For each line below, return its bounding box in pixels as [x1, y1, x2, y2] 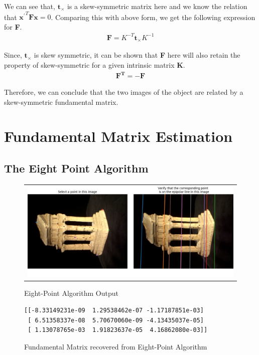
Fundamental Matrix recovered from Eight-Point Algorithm [24, 341, 207, 351]
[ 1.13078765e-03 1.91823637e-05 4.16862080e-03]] [28, 326, 208, 334]
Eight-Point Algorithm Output [24, 288, 118, 298]
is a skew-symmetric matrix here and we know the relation [67, 1, 247, 11]
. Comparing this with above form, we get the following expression [51, 12, 255, 22]
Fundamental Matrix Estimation [4, 126, 233, 146]
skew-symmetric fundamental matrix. [4, 96, 118, 107]
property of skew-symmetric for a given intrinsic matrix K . [4, 59, 185, 70]
